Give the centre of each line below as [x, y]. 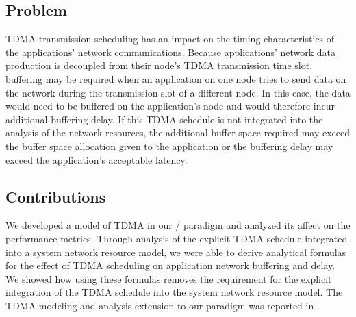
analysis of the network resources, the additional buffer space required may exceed [178, 132]
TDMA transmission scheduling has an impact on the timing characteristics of [170, 39]
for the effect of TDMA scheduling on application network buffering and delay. [170, 265]
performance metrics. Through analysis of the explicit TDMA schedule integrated [177, 238]
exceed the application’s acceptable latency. [97, 159]
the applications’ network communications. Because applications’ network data [171, 52]
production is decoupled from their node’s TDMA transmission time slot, [159, 65]
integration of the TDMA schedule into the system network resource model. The [174, 292]
